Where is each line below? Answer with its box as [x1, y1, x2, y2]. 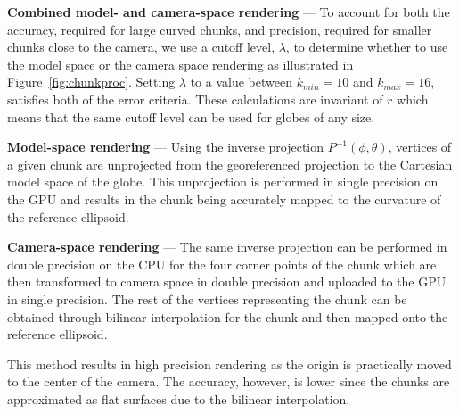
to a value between [190, 72, 292, 91]
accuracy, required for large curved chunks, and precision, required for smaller [7, 20, 432, 38]
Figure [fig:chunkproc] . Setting [7, 72, 176, 91]
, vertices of [388, 137, 452, 156]
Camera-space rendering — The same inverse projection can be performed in [7, 237, 447, 256]
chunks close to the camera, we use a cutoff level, [7, 37, 275, 56]
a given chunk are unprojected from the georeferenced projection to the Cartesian [7, 154, 453, 173]
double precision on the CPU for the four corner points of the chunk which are [7, 254, 437, 273]
